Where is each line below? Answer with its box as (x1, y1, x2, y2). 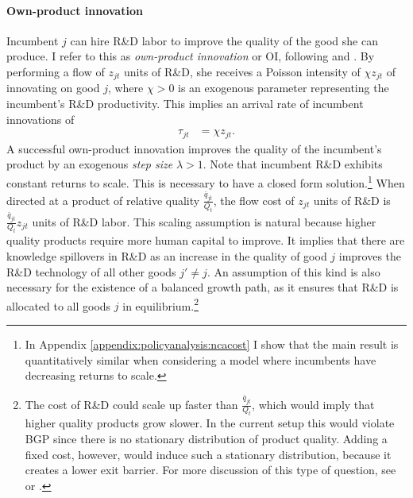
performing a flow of (6, 63, 105, 79)
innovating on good (6, 79, 100, 96)
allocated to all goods (6, 297, 111, 314)
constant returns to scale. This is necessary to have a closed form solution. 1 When (6, 172, 405, 191)
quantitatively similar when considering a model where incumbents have (25, 351, 376, 368)
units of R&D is (313, 191, 391, 208)
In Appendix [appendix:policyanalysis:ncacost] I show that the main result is (25, 335, 399, 352)
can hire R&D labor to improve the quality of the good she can (70, 32, 378, 48)
